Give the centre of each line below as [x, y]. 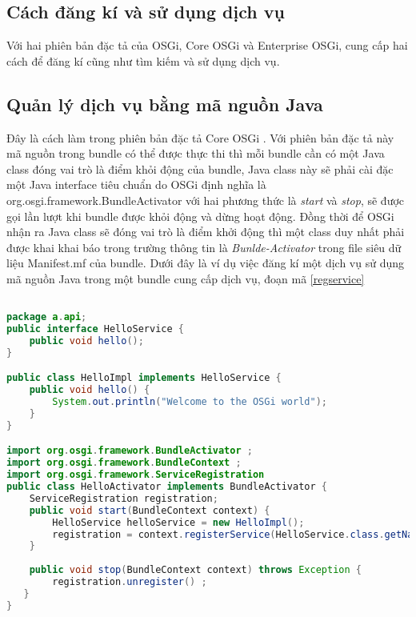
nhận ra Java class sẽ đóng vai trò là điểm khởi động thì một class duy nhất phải [206, 232]
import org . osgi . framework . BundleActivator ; [130, 451]
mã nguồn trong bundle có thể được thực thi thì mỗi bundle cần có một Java [196, 153]
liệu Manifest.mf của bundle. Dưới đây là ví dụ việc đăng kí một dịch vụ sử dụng [206, 263]
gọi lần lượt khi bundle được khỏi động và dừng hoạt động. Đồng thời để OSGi [200, 216]
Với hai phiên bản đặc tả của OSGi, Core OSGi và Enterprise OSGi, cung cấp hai [207, 45]
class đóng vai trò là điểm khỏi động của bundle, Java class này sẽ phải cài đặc [200, 168]
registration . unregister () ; [130, 582]
